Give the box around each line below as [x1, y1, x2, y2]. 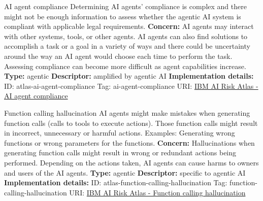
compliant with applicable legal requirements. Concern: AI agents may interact [4, 21, 254, 31]
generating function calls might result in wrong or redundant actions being [4, 147, 237, 158]
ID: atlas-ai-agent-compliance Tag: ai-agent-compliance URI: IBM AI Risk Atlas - [4, 80, 258, 91]
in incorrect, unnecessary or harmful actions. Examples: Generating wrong [4, 127, 235, 138]
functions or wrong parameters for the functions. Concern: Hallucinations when [4, 137, 255, 148]
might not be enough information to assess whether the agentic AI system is [4, 11, 241, 21]
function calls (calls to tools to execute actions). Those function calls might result [4, 117, 258, 128]
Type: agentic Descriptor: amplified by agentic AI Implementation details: [4, 71, 254, 81]
